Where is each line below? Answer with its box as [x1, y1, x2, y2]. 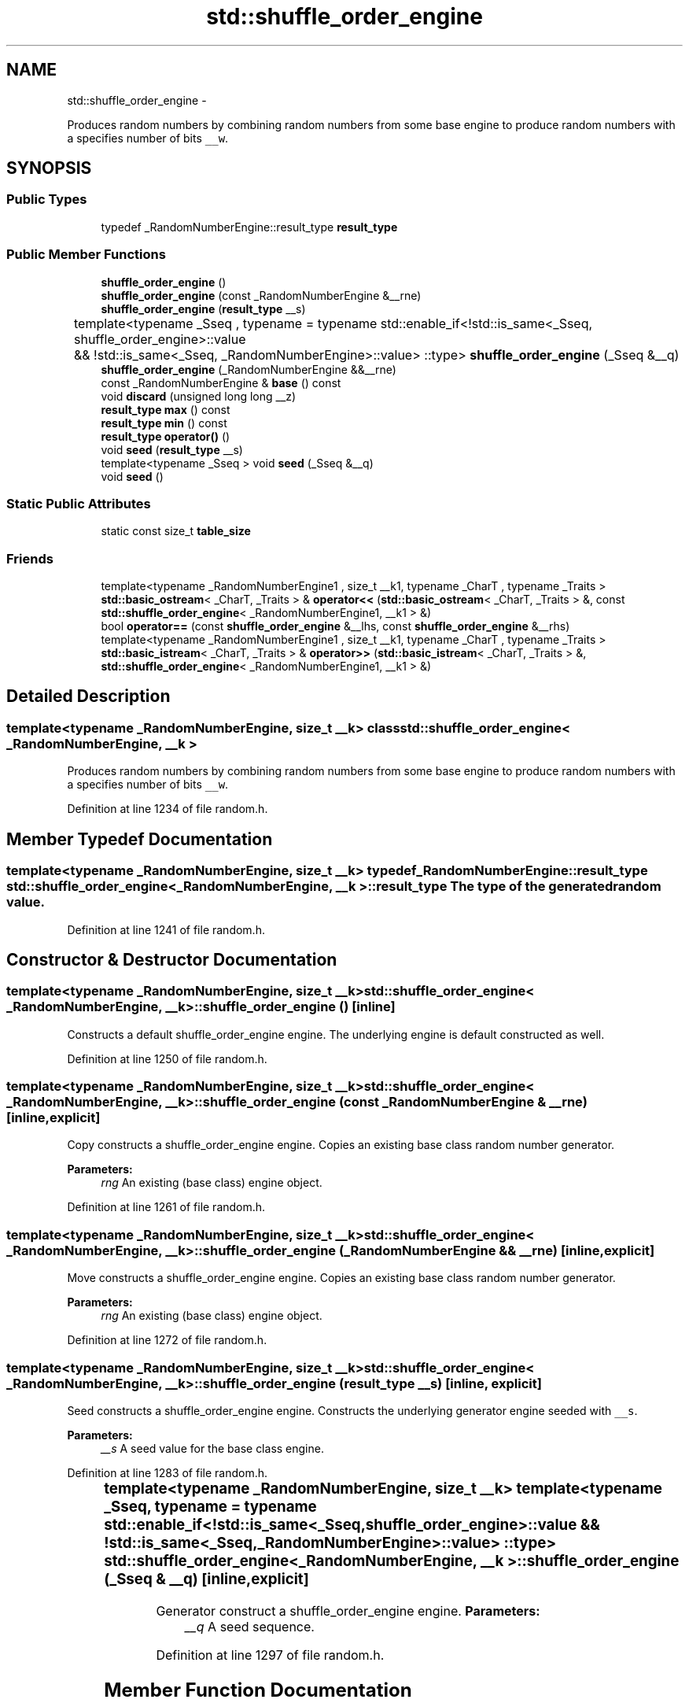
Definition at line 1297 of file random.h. [156, 1646, 385, 1663]
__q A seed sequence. [185, 1618, 315, 1635]
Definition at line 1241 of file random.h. [67, 922, 265, 936]
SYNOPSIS [6, 158, 92, 179]
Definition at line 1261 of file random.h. [67, 1200, 266, 1214]
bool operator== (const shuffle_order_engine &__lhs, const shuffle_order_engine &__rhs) [101, 619, 570, 634]
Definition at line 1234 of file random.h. [67, 802, 268, 816]
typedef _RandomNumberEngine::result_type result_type [101, 220, 398, 234]
